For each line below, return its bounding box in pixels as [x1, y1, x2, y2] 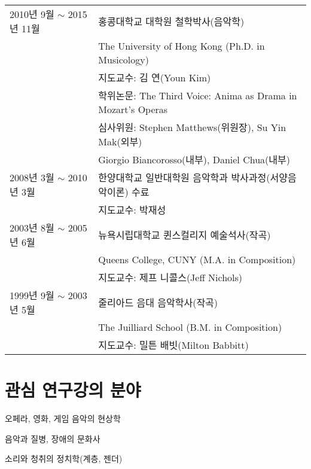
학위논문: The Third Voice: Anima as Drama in [98, 89, 297, 102]
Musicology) [98, 53, 149, 66]
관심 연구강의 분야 [5, 377, 141, 402]
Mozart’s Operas [98, 102, 168, 116]
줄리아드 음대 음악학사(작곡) [98, 296, 218, 309]
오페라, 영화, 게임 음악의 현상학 [5, 412, 121, 425]
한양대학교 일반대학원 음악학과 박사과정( [98, 170, 270, 184]
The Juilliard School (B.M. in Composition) [98, 320, 282, 334]
